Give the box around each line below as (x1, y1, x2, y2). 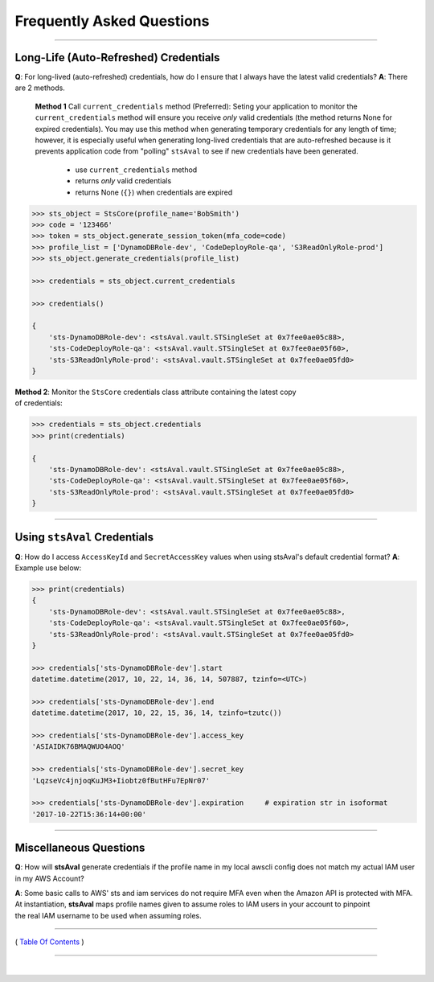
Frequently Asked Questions (14, 12, 210, 30)
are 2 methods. (14, 83, 66, 92)
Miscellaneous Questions (14, 841, 145, 855)
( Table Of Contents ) (14, 937, 84, 947)
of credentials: (14, 398, 63, 408)
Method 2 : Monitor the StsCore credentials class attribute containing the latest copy (14, 387, 297, 397)
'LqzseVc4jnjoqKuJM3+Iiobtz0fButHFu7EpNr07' (31, 776, 211, 785)
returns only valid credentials (75, 176, 172, 186)
